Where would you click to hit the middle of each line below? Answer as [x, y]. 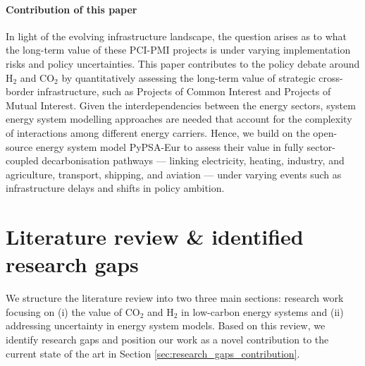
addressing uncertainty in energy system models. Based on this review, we [166, 325]
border [20, 91]
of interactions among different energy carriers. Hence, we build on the [158, 132]
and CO [37, 77]
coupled [22, 160]
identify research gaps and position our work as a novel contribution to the [167, 340]
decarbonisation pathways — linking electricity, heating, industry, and [193, 160]
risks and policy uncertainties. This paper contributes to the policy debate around [183, 63]
